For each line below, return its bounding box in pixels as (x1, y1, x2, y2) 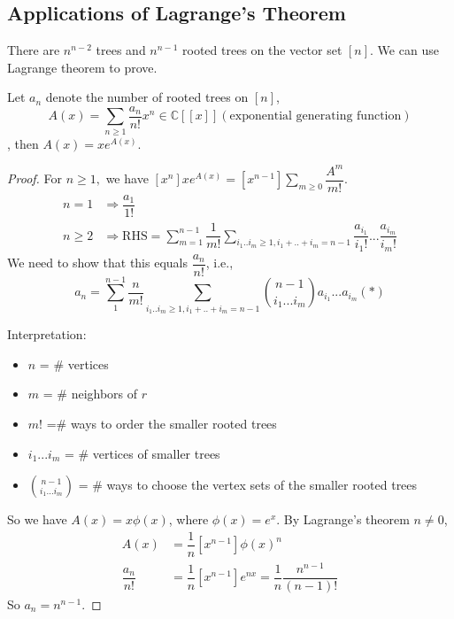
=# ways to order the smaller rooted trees (46, 414, 277, 432)
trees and (96, 41, 146, 59)
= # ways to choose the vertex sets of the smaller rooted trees (78, 476, 418, 494)
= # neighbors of (42, 384, 138, 403)
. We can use (370, 41, 439, 59)
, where (168, 510, 209, 529)
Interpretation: (7, 325, 87, 344)
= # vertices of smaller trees (64, 444, 220, 462)
